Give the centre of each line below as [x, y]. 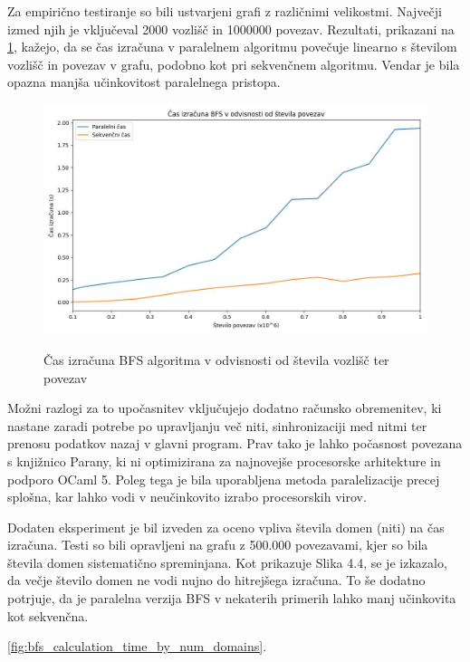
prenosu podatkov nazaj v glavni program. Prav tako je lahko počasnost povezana [235, 443]
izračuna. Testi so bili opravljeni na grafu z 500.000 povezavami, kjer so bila [218, 545]
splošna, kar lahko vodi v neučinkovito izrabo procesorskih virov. [187, 497]
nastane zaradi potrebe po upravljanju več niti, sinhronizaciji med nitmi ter [217, 425]
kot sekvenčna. [48, 615]
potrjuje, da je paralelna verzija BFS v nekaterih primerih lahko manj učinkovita [232, 598]
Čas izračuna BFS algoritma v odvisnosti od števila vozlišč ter [216, 359]
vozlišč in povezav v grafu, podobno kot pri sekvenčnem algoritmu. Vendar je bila [234, 64]
